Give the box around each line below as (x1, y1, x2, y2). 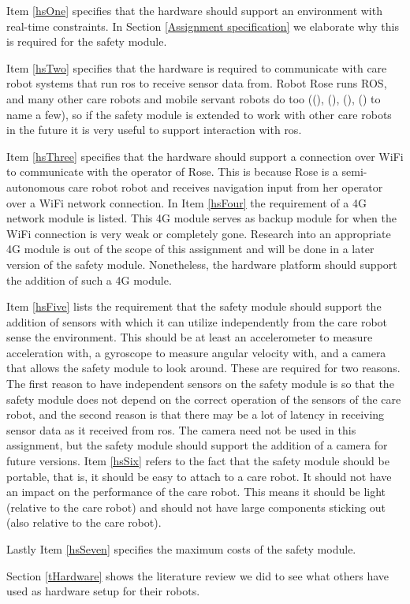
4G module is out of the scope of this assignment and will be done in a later (6, 240, 375, 257)
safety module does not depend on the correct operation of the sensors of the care (6, 390, 401, 407)
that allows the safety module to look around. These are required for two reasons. (6, 360, 401, 376)
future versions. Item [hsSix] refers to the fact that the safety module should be (6, 453, 389, 469)
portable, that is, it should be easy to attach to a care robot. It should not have (6, 468, 392, 484)
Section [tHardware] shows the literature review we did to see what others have (6, 567, 389, 583)
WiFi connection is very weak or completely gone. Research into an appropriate (6, 225, 391, 241)
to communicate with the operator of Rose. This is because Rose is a (6, 163, 338, 180)
